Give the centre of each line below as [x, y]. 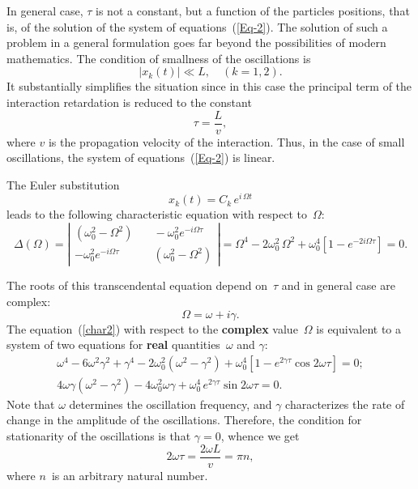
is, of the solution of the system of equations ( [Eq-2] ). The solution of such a [197, 26]
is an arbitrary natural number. [130, 475]
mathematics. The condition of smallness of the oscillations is [159, 58]
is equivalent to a [359, 328]
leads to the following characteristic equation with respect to [157, 214]
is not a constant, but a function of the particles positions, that [253, 11]
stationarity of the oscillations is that [99, 435]
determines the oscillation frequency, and [171, 404]
